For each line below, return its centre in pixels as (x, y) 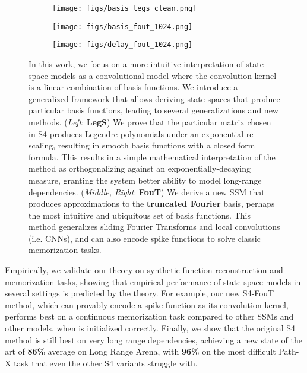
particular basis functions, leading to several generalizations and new (153, 110)
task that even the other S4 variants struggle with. (106, 363)
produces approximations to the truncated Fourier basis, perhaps (152, 203)
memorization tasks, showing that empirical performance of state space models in (153, 281)
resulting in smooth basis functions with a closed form (156, 145)
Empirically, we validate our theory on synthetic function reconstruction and (144, 270)
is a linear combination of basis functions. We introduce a (133, 87)
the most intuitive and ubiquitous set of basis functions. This (140, 215)
